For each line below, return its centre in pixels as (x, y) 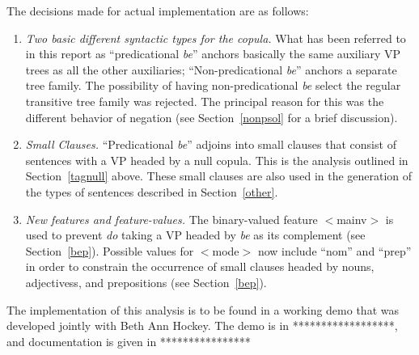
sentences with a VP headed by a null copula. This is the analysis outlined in (217, 160)
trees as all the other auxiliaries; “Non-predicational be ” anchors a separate (211, 69)
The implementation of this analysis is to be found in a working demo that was (203, 309)
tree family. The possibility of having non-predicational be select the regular (213, 85)
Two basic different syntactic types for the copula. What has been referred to (216, 38)
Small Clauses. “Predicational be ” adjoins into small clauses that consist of (211, 144)
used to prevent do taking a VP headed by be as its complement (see (195, 235)
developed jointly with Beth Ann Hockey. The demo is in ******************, (202, 325)
